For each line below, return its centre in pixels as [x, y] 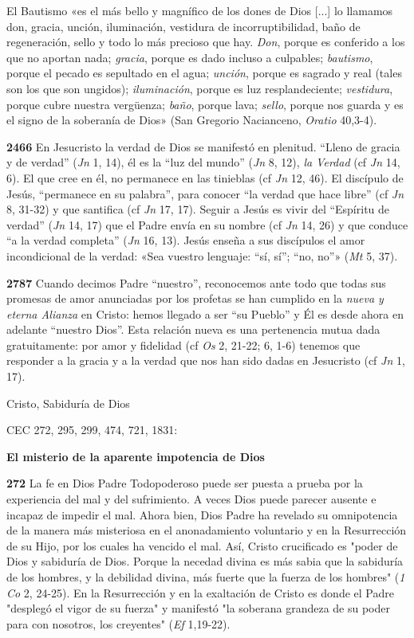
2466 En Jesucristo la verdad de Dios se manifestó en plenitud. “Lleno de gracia [203, 146]
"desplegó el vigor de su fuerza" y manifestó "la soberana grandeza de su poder [198, 608]
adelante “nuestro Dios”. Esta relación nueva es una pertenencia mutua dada [193, 329]
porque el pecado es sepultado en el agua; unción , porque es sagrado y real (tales [204, 73]
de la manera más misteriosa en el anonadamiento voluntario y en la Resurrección [207, 530]
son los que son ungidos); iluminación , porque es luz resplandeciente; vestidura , [200, 88]
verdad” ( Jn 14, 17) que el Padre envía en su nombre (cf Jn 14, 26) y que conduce [207, 224]
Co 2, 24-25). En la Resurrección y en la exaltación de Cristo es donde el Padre [200, 592]
